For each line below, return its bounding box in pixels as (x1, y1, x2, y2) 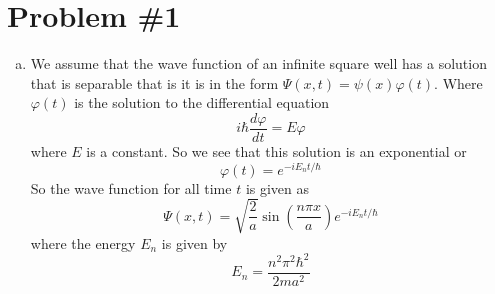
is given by (161, 232, 228, 253)
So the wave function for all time (30, 177, 232, 198)
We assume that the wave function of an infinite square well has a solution (30, 53, 487, 74)
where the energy (30, 232, 136, 253)
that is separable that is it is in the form (30, 72, 279, 93)
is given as (245, 177, 310, 198)
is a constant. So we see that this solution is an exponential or (86, 140, 467, 161)
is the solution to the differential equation (74, 92, 330, 113)
